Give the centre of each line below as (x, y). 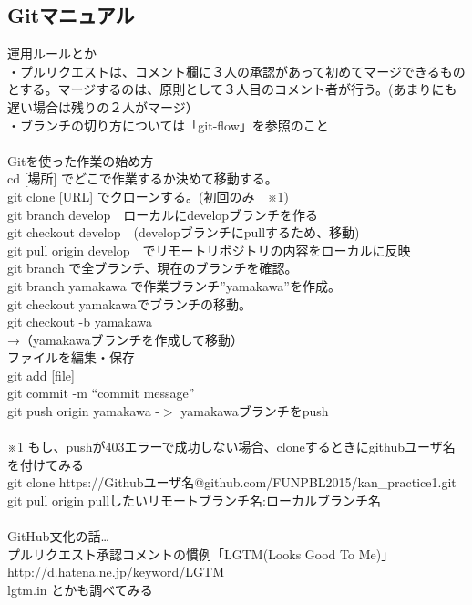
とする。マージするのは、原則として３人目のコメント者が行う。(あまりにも (232, 89)
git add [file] (41, 375)
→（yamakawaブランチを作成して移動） (125, 339)
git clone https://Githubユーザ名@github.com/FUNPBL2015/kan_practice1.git (232, 482)
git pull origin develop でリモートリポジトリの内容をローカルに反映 (209, 250)
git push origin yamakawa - (83, 411)
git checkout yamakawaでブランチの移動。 (129, 303)
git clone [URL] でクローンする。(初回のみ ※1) (148, 196)
